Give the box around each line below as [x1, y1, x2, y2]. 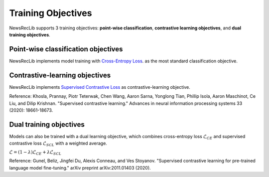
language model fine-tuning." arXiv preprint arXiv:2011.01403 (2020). [9, 165, 151, 171]
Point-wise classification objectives [9, 45, 123, 53]
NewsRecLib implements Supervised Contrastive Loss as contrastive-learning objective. [9, 84, 190, 90]
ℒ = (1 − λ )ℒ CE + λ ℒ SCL [9, 149, 62, 156]
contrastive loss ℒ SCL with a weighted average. [9, 140, 107, 148]
